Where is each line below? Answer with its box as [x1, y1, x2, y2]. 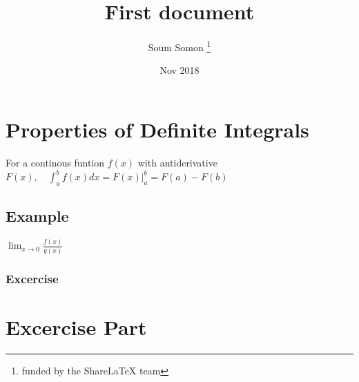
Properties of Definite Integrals [6, 115, 309, 143]
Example [6, 205, 69, 227]
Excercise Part [6, 312, 147, 341]
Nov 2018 [159, 63, 200, 77]
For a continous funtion [6, 155, 105, 169]
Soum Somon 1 [148, 38, 211, 54]
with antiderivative [137, 155, 217, 169]
